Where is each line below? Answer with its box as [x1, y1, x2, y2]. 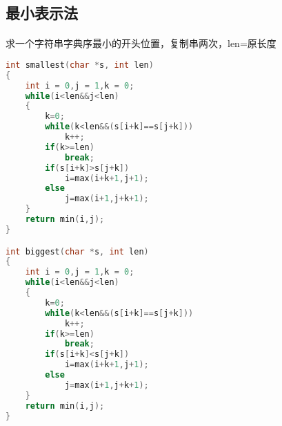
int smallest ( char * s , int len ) [6, 59, 154, 70]
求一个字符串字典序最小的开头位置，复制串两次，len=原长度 [6, 36, 276, 50]
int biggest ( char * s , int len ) [6, 246, 149, 257]
